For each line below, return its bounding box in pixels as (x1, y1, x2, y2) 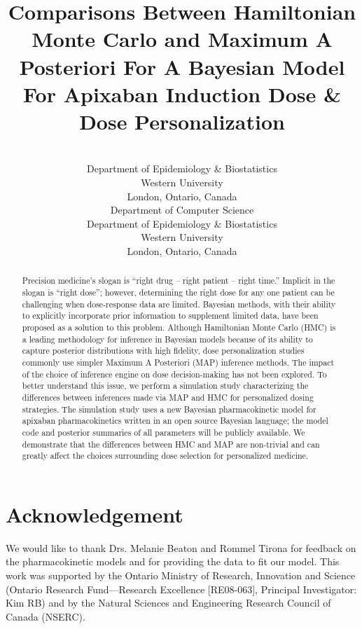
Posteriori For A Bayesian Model (19, 52, 345, 81)
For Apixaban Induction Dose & (22, 79, 342, 108)
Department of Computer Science (110, 202, 254, 217)
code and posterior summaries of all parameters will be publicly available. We (22, 426, 305, 438)
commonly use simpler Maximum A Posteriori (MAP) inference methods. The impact (22, 357, 335, 368)
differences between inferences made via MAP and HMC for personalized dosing (22, 391, 314, 403)
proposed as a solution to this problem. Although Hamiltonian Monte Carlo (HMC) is (22, 322, 336, 333)
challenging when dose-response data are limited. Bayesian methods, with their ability (22, 298, 336, 310)
